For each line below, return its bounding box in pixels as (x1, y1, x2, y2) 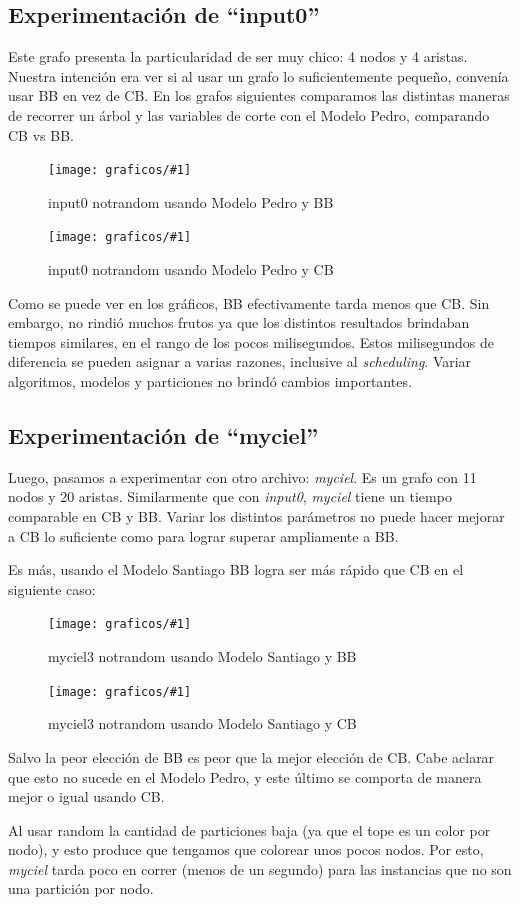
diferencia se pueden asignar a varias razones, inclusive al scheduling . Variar (8, 351, 472, 372)
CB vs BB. (8, 124, 74, 145)
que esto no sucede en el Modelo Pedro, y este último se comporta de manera (8, 766, 482, 787)
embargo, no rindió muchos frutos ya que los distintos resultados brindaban (8, 312, 470, 333)
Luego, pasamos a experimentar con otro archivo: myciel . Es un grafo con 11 (8, 466, 477, 487)
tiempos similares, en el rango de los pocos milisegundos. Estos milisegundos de (8, 331, 495, 352)
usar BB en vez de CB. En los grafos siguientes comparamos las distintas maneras (8, 85, 510, 106)
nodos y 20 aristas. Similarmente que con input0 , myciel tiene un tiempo (8, 486, 452, 507)
